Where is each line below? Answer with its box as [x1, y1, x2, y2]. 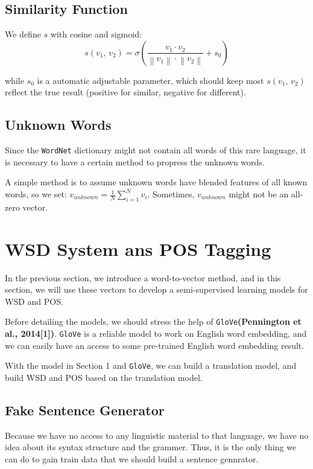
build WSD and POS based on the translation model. [5, 371, 203, 383]
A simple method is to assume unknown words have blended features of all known [5, 176, 308, 188]
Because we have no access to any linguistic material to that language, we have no [5, 429, 309, 441]
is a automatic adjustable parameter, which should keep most [37, 74, 264, 86]
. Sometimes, [147, 188, 195, 200]
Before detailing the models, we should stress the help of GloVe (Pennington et [5, 315, 302, 328]
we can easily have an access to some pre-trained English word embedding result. [5, 339, 305, 351]
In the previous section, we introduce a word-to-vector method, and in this [5, 271, 281, 284]
